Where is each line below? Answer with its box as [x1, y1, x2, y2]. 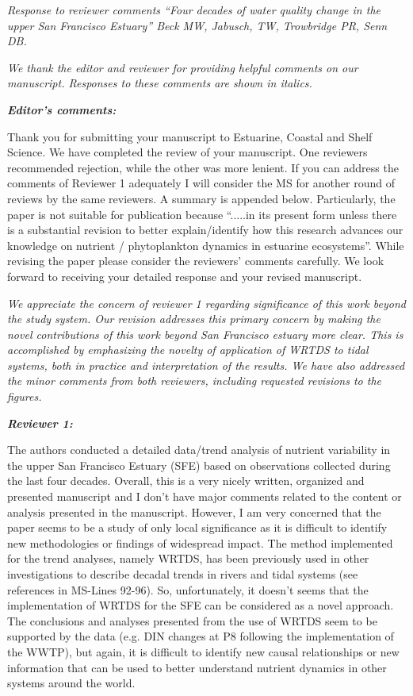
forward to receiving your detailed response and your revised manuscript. [7, 267, 362, 284]
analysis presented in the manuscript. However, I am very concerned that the [7, 503, 381, 520]
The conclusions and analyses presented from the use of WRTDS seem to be [7, 612, 377, 629]
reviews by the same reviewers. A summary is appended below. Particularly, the [7, 190, 396, 206]
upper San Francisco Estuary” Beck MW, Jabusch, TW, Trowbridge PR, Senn [7, 17, 388, 33]
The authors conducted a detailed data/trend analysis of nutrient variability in [7, 441, 391, 458]
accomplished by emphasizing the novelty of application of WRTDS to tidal [7, 341, 369, 358]
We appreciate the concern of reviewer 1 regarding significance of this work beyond [7, 294, 406, 311]
